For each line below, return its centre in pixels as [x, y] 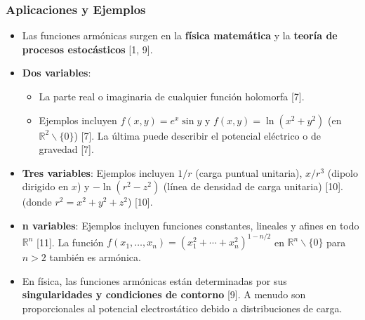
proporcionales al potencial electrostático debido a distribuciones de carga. [182, 308]
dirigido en [45, 186]
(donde [37, 202]
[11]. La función [70, 242]
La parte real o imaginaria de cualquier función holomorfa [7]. [172, 96]
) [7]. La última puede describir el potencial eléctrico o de [197, 135]
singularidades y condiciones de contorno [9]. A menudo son [164, 294]
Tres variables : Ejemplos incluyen [98, 172]
